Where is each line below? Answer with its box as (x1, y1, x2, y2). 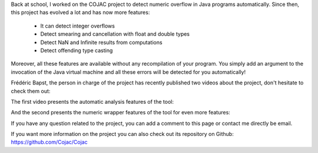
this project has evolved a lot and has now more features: (11, 9, 150, 16)
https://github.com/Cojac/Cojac (11, 138, 88, 146)
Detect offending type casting (40, 47, 113, 54)
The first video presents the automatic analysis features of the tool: (11, 98, 174, 105)
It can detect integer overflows (40, 22, 115, 29)
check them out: (11, 87, 51, 94)
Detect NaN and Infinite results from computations (40, 39, 163, 46)
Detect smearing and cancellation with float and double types (40, 30, 190, 38)
